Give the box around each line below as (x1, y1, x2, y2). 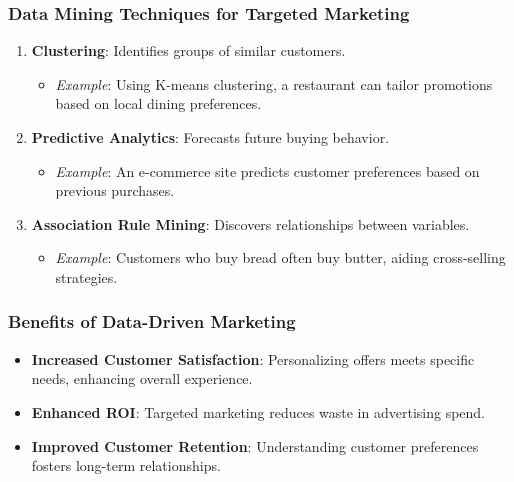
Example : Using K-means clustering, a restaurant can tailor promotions (55, 73, 493, 94)
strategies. (55, 266, 118, 287)
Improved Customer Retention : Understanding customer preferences (31, 435, 479, 456)
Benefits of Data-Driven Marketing (8, 309, 296, 334)
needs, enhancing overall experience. (31, 368, 253, 389)
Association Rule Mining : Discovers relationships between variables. (31, 213, 470, 234)
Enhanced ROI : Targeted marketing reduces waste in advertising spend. (31, 401, 486, 422)
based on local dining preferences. (55, 93, 262, 114)
